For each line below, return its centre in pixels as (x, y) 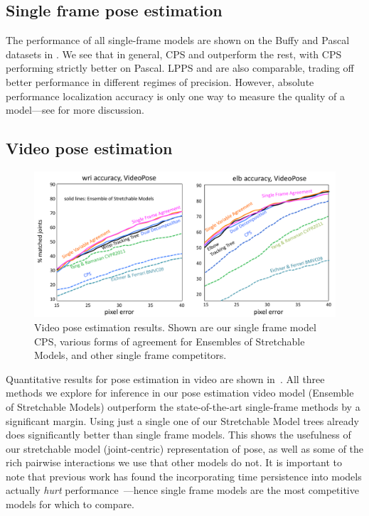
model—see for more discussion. (75, 110)
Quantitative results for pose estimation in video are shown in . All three (165, 378)
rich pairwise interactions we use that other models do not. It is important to (174, 462)
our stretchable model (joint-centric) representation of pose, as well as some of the (185, 448)
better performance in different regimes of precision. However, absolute (160, 81)
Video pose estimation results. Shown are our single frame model (175, 327)
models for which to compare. (70, 504)
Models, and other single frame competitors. (130, 355)
